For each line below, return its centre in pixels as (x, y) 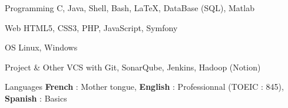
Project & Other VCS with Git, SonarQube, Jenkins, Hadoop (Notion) (133, 67)
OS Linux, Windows (41, 47)
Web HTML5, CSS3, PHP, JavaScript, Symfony (91, 27)
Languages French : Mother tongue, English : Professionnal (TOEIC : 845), (144, 87)
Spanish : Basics (36, 98)
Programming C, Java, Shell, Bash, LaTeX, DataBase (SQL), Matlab (130, 8)
